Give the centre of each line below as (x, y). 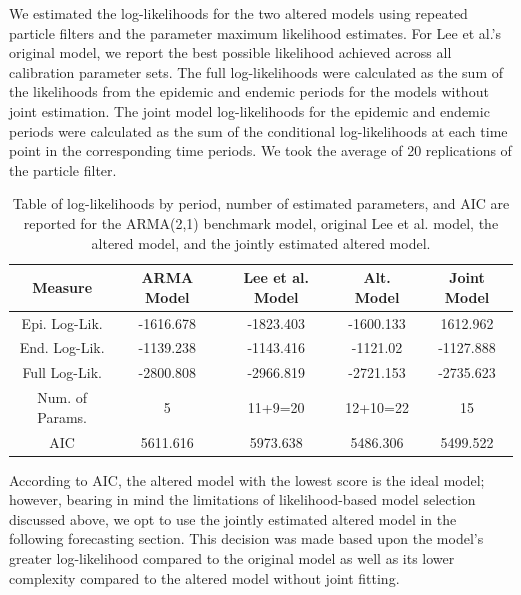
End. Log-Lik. (62, 347)
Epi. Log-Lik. (62, 322)
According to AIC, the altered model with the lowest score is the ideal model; (247, 479)
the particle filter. (63, 169)
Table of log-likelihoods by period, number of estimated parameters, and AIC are (261, 203)
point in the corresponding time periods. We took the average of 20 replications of (260, 150)
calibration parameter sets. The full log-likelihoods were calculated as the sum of (256, 71)
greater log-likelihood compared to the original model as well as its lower (232, 558)
